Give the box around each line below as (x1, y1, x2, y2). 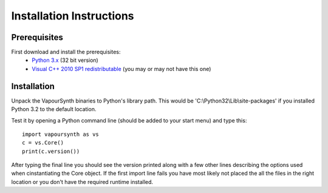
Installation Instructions (11, 9, 134, 22)
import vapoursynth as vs (22, 130, 100, 138)
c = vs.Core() (22, 140, 64, 146)
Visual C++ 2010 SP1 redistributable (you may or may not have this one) (32, 65, 211, 72)
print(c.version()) (22, 147, 80, 155)
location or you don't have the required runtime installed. (11, 178, 154, 185)
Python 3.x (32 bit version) (32, 56, 98, 64)
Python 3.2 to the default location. (11, 106, 97, 113)
